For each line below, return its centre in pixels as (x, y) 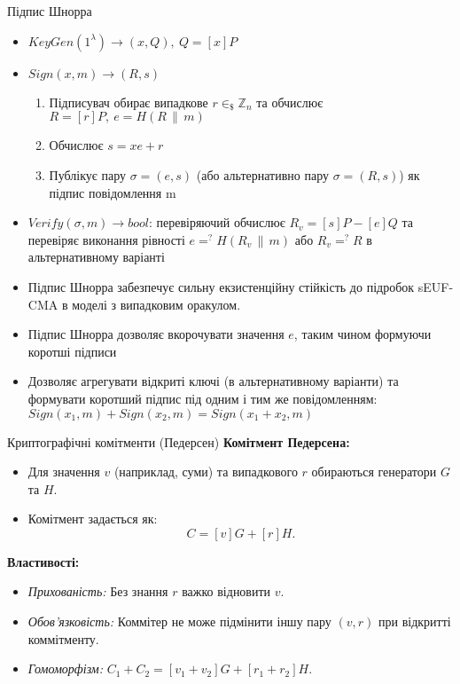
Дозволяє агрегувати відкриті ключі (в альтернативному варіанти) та (213, 381)
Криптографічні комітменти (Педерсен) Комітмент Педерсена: (179, 441)
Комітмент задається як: (93, 519)
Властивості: (43, 561)
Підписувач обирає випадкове (129, 102)
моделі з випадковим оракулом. (156, 304)
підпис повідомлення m (113, 192)
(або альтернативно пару (262, 174)
